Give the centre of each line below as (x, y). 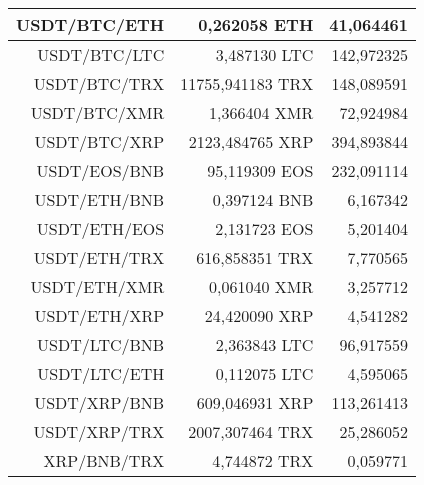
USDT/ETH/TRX (99, 257)
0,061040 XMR (261, 286)
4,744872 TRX (263, 460)
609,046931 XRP (255, 402)
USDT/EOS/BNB (100, 170)
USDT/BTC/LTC (101, 54)
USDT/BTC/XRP (99, 141)
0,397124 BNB (263, 199)
